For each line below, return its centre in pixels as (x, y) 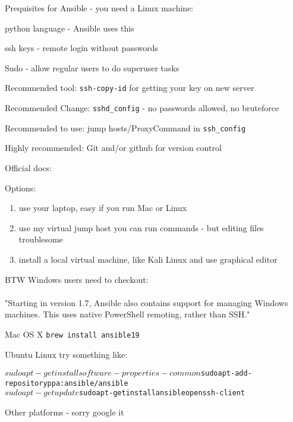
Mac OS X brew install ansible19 (72, 334)
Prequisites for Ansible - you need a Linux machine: (99, 8)
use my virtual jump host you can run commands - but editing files (141, 227)
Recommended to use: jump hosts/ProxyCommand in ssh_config (125, 127)
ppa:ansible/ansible (88, 383)
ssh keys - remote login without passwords (81, 48)
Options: (21, 188)
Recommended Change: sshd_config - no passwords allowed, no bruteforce (142, 108)
